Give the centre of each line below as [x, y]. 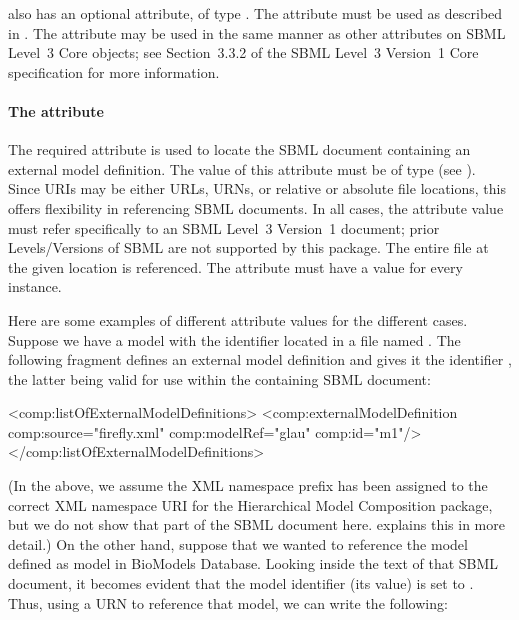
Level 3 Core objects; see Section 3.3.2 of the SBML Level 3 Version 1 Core [243, 52]
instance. [35, 286]
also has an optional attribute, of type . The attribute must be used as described [255, 13]
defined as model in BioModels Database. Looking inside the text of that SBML [253, 563]
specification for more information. [114, 71]
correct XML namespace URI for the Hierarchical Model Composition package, [250, 504]
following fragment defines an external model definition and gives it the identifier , [260, 359]
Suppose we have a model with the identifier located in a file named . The [234, 339]
